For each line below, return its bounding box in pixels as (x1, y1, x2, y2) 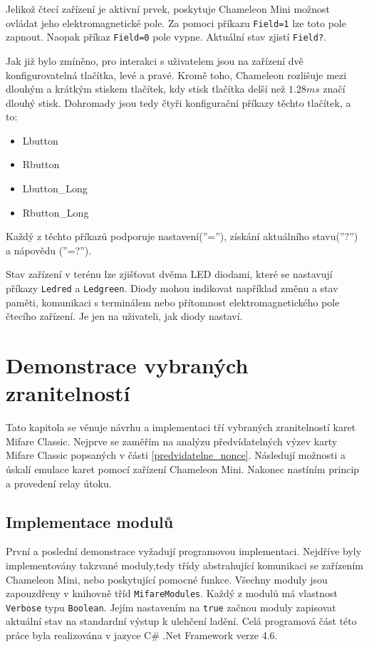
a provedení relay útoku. (6, 475, 112, 490)
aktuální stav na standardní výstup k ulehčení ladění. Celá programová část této (6, 614, 357, 628)
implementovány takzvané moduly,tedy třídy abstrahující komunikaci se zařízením (6, 557, 363, 572)
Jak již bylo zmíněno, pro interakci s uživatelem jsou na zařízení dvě (6, 53, 303, 68)
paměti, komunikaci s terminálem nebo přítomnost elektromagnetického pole (6, 294, 340, 309)
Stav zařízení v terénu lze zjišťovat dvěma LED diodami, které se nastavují (6, 266, 333, 281)
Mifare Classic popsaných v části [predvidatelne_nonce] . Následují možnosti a (6, 447, 345, 462)
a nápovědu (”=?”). (6, 242, 92, 257)
